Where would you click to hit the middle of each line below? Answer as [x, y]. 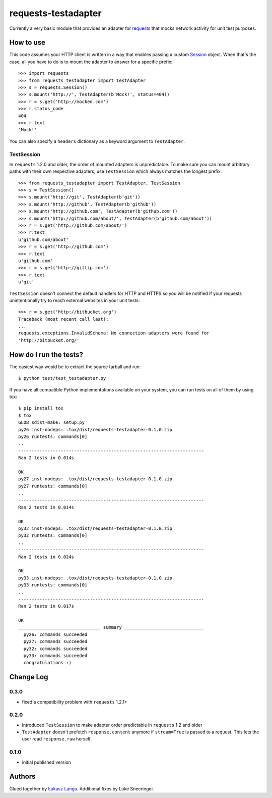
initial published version [47, 762]
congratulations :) [47, 663]
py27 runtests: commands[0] [53, 486]
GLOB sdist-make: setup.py [52, 422]
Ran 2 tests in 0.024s [46, 557]
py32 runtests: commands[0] [53, 536]
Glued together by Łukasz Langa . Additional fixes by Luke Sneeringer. [82, 788]
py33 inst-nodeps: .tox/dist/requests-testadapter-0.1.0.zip [95, 578]
